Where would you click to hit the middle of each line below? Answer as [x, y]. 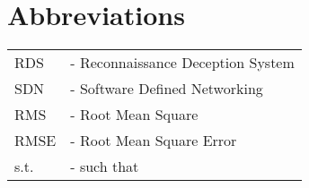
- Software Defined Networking [167, 89]
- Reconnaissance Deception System [182, 63]
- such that [105, 167]
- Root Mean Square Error [154, 141]
